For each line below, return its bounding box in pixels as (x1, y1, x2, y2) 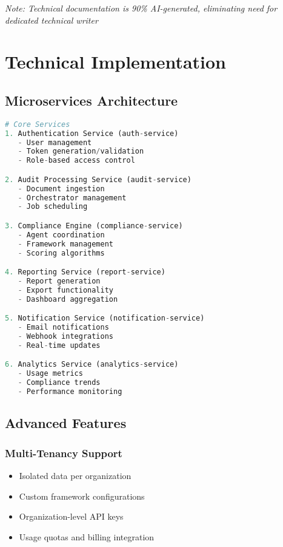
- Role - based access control (18, 156, 135, 165)
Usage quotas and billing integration (19, 530, 155, 543)
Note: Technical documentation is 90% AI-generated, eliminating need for (5, 2, 278, 14)
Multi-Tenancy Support (5, 445, 122, 460)
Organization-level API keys (19, 510, 124, 523)
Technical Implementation (5, 49, 227, 74)
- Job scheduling (18, 202, 88, 211)
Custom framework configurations (19, 489, 145, 502)
